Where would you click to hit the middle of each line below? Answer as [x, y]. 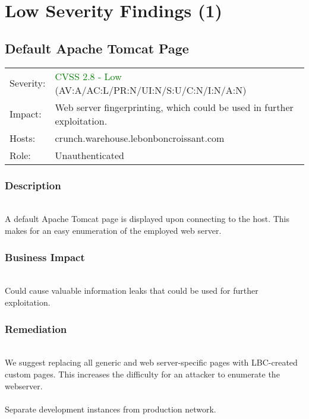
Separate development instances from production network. [111, 409]
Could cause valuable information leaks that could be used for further [132, 291]
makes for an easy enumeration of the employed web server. [113, 230]
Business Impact [45, 257]
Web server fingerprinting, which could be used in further [174, 107]
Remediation [36, 328]
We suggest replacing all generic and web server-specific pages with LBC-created [151, 362]
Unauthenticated [89, 155]
